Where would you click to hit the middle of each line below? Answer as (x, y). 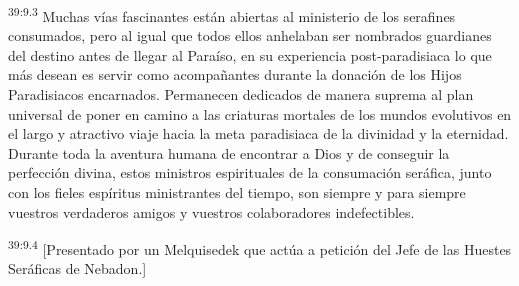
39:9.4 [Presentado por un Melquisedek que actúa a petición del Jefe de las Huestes (260, 247)
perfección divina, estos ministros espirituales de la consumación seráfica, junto (250, 172)
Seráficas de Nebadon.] (77, 268)
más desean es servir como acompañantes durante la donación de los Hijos (235, 74)
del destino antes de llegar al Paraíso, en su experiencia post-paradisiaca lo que (250, 54)
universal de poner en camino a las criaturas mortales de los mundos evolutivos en (260, 113)
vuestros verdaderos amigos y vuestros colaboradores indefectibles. (211, 211)
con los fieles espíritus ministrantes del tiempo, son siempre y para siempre (237, 192)
